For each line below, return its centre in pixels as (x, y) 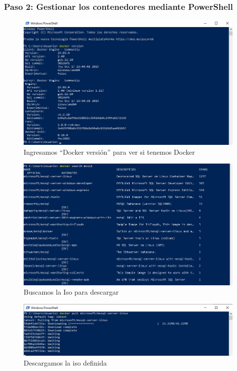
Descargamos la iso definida (65, 362)
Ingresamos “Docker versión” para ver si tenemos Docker (109, 152)
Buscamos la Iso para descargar (71, 292)
